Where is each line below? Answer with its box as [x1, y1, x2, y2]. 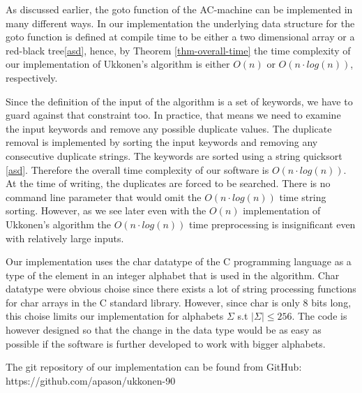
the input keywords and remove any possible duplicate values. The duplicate [6, 121, 332, 135]
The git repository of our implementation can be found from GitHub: [6, 359, 302, 374]
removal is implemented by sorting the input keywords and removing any [6, 135, 318, 149]
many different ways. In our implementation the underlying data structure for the [6, 15, 355, 30]
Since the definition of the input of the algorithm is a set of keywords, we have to [6, 94, 353, 108]
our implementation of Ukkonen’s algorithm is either [6, 57, 230, 71]
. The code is [292, 309, 347, 323]
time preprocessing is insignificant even [189, 216, 356, 231]
